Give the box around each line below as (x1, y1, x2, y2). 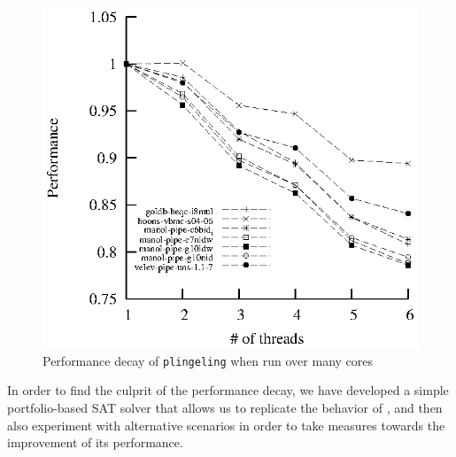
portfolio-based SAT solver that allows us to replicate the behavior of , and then (7, 399, 443, 416)
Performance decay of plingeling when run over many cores (43, 351, 374, 369)
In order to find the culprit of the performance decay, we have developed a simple (7, 381, 449, 399)
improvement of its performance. (7, 433, 183, 452)
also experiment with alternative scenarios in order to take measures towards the (7, 415, 445, 434)
